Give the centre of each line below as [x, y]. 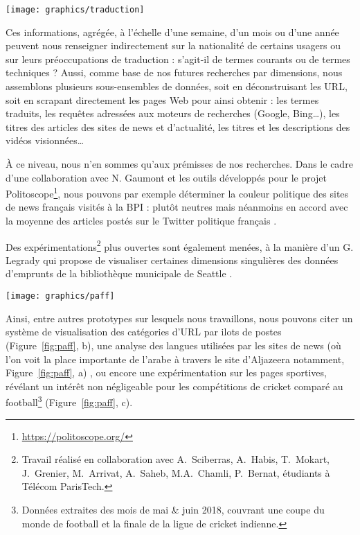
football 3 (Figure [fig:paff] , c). [69, 401]
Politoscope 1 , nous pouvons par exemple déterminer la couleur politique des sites [177, 192]
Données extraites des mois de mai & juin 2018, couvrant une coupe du [173, 509]
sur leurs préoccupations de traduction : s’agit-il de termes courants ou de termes [178, 59]
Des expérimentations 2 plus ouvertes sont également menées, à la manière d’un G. [180, 245]
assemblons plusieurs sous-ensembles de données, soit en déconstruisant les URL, [177, 86]
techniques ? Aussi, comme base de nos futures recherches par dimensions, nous [174, 72]
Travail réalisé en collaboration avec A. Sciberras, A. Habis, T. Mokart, [176, 459]
